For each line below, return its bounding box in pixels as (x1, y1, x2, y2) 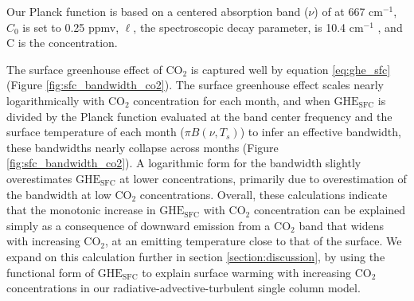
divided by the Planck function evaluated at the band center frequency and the (6, 107, 393, 124)
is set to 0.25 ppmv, (22, 18, 119, 35)
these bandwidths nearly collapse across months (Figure (6, 139, 279, 155)
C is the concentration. (6, 34, 118, 51)
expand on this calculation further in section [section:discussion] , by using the (6, 248, 385, 264)
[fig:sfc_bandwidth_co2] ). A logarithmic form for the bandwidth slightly (6, 154, 361, 171)
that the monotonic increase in (6, 201, 156, 218)
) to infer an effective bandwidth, (240, 123, 401, 140)
